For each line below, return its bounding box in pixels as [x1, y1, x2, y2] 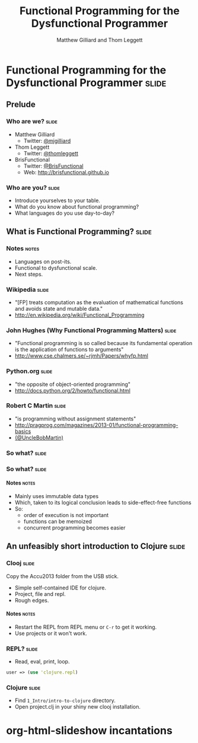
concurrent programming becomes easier [23, 524, 126, 531]
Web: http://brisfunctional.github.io [23, 168, 110, 176]
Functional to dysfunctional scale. [14, 264, 98, 271]
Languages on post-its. [14, 258, 72, 265]
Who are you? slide [6, 183, 60, 192]
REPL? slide [6, 645, 38, 653]
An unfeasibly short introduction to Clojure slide [6, 541, 186, 551]
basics [14, 428, 31, 435]
